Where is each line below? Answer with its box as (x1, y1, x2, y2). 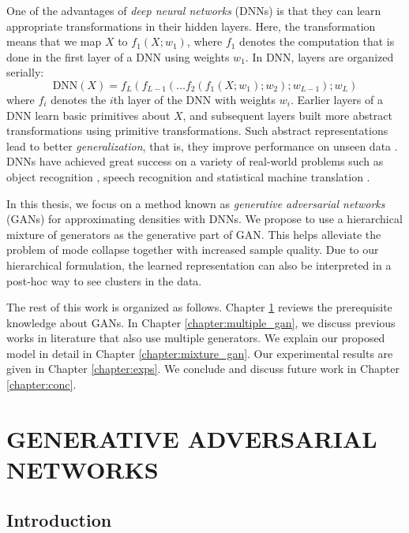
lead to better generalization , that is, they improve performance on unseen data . (6, 137, 398, 154)
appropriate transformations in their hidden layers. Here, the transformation (6, 17, 376, 34)
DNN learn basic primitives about (6, 106, 171, 123)
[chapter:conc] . (6, 376, 77, 393)
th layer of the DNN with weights (113, 91, 276, 107)
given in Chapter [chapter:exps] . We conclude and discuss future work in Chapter (6, 360, 400, 377)
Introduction (6, 507, 112, 531)
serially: (6, 64, 44, 80)
